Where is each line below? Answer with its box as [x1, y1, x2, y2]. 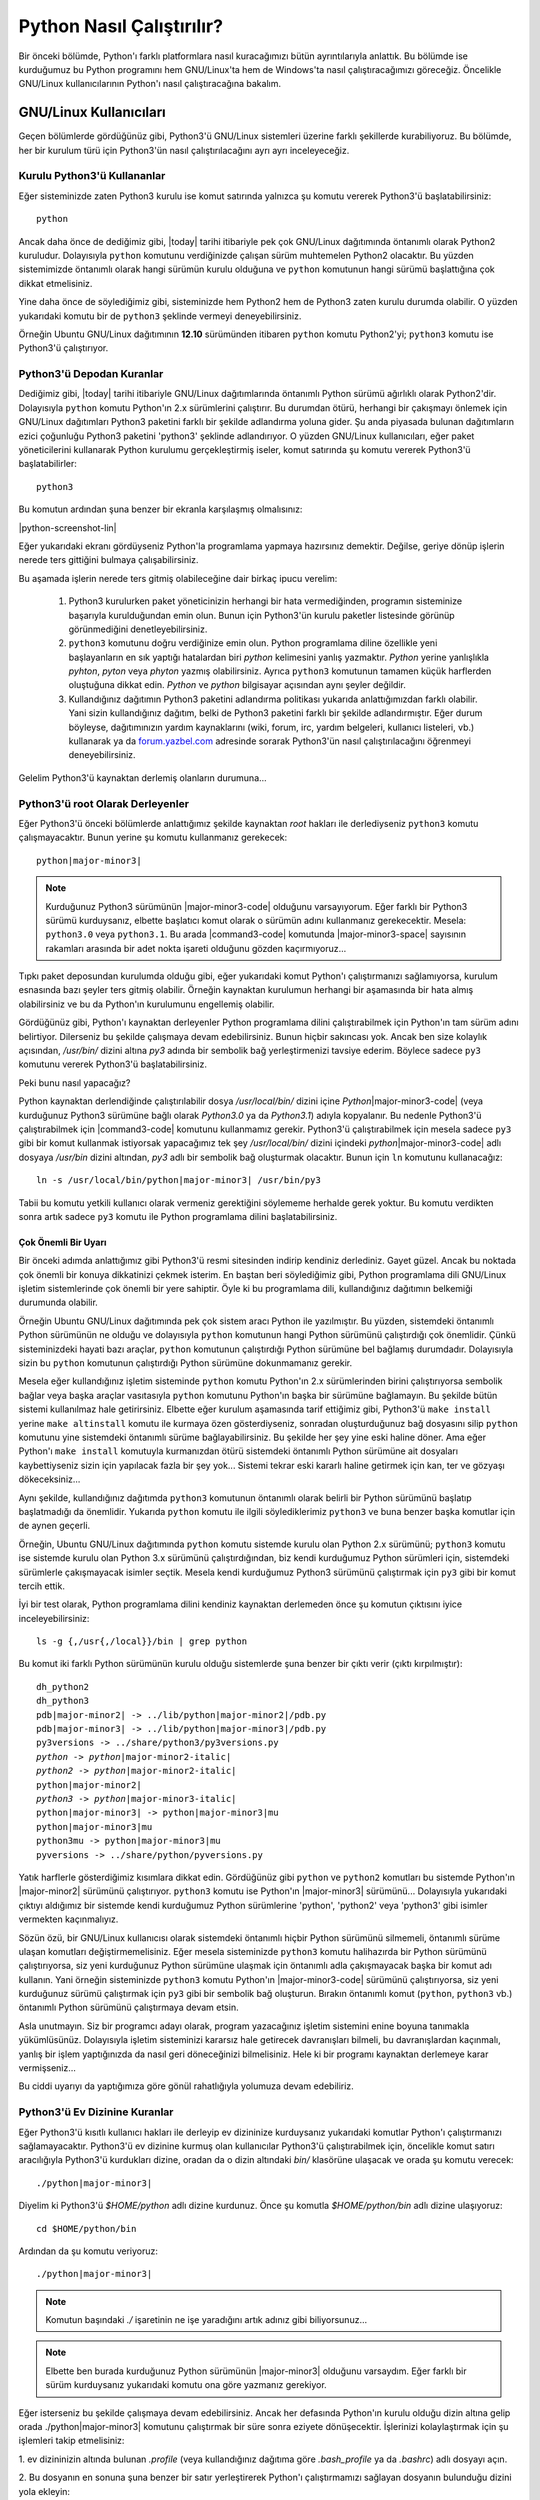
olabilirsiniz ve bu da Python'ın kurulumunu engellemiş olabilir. [18, 998, 275, 1010]
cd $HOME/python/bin [36, 2223, 137, 2234]
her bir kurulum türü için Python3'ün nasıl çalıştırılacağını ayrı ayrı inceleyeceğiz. [18, 144, 350, 156]
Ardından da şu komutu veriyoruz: [18, 2245, 159, 2257]
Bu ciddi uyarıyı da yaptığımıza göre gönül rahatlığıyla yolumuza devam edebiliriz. [18, 2080, 354, 2092]
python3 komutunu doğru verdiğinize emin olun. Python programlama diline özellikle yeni [68, 637, 438, 649]
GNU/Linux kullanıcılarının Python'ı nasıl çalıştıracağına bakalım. [18, 78, 282, 90]
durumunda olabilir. [18, 1296, 99, 1309]
